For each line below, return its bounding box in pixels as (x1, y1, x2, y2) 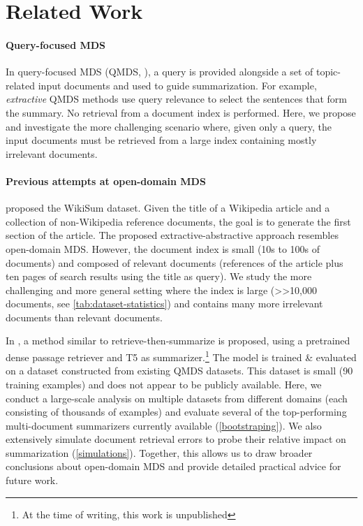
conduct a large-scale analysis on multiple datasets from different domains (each (6, 390, 348, 405)
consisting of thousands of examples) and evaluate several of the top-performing (6, 404, 347, 419)
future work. (6, 473, 59, 488)
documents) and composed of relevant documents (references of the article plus (6, 255, 343, 270)
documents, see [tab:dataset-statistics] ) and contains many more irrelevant (6, 296, 323, 311)
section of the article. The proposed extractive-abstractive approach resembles (6, 228, 339, 242)
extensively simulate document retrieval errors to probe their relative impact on (6, 432, 346, 446)
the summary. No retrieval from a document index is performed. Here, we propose (6, 105, 356, 119)
